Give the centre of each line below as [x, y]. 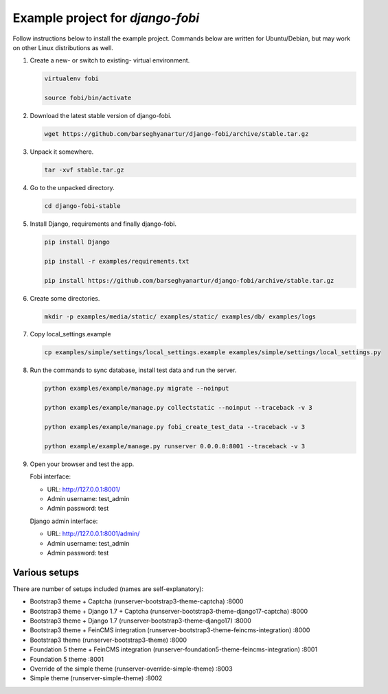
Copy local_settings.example [70, 334]
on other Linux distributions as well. [63, 47]
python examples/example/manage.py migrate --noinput [137, 389]
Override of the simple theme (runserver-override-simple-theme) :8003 [131, 669]
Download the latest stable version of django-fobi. [101, 116]
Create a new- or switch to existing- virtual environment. [110, 60]
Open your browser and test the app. [82, 464]
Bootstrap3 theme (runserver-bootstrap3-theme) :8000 [109, 640]
